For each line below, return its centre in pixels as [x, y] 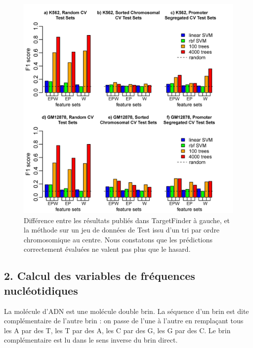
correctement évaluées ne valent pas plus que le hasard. [107, 249]
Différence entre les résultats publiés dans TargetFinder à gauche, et [127, 220]
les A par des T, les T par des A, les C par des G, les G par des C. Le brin [117, 330]
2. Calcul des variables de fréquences [100, 276]
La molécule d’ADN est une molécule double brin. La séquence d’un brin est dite [126, 311]
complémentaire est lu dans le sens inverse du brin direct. [91, 340]
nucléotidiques [41, 290]
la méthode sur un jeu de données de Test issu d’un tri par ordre [122, 230]
